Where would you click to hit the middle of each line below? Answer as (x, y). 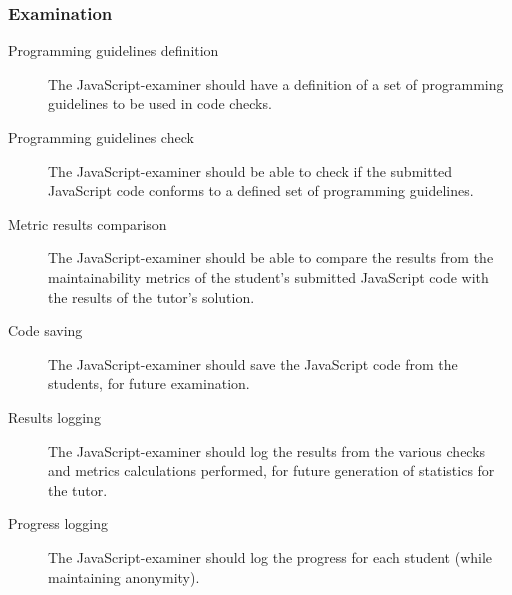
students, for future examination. (149, 383)
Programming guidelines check (101, 137)
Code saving (45, 330)
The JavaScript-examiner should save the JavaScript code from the (253, 363)
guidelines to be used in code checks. (160, 103)
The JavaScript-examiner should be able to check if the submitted (250, 170)
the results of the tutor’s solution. (151, 296)
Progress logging (58, 523)
